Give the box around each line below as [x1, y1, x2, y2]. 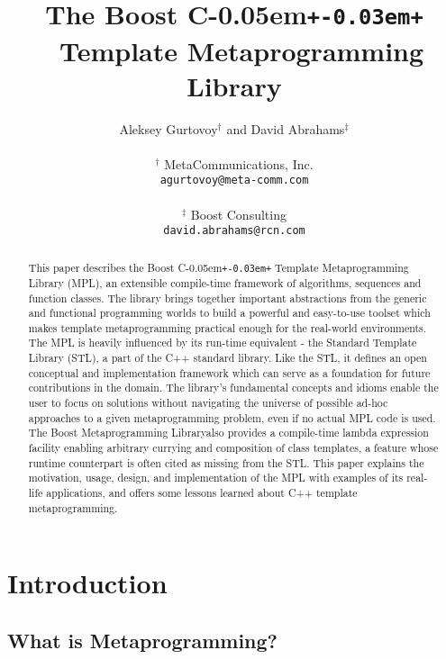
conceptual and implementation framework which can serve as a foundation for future [28, 365, 431, 380]
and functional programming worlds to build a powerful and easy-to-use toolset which [28, 305, 431, 320]
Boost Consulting [190, 204, 287, 223]
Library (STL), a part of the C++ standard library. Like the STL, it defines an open [28, 350, 427, 366]
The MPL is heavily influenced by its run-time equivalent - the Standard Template [28, 335, 417, 350]
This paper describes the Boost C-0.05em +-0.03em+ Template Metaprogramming [28, 259, 409, 275]
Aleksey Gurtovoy [119, 119, 218, 138]
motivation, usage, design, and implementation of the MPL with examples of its [28, 470, 404, 485]
